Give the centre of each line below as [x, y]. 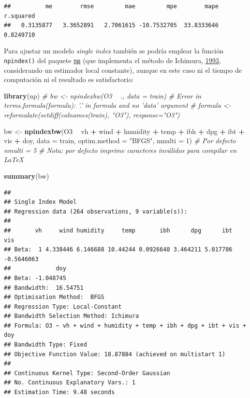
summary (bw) [27, 175]
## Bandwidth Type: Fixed [45, 345]
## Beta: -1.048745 [35, 278]
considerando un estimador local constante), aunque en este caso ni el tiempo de [123, 70]
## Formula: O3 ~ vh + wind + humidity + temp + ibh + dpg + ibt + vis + [125, 325]
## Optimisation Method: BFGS [54, 297]
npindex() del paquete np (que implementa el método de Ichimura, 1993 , [112, 60]
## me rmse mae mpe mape [111, 6]
